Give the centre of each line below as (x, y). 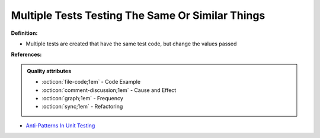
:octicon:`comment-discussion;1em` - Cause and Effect (109, 90)
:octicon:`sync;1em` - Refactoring (82, 107)
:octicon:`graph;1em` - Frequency (83, 98)
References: (26, 55)
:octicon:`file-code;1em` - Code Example (91, 82)
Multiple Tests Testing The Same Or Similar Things (138, 15)
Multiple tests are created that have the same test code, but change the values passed (131, 44)
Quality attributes (49, 71)
